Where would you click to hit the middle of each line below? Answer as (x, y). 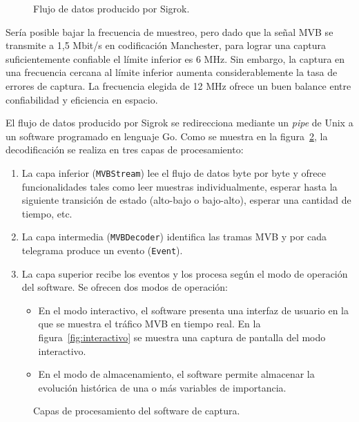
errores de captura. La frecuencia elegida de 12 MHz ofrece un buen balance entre (178, 85)
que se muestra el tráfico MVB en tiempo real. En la (149, 324)
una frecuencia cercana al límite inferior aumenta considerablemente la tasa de (172, 72)
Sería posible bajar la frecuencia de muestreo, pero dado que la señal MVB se (169, 31)
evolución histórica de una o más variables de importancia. (162, 387)
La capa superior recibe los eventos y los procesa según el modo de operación (185, 273)
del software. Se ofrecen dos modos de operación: (125, 287)
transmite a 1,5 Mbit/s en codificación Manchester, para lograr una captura (166, 45)
